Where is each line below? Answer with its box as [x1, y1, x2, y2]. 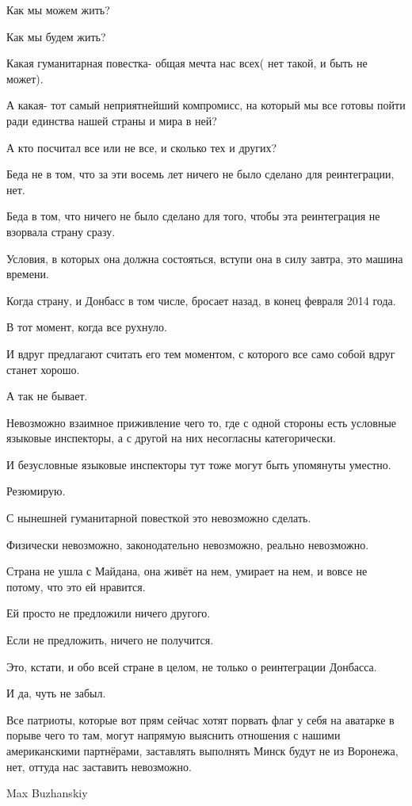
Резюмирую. [6, 483, 66, 499]
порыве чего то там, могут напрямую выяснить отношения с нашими [6, 727, 341, 743]
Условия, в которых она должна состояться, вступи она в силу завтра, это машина [6, 250, 403, 266]
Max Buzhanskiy [6, 785, 88, 801]
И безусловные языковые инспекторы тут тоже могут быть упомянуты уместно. [6, 456, 391, 472]
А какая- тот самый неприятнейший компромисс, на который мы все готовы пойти [6, 97, 406, 113]
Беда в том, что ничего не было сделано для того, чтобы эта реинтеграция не [6, 208, 380, 224]
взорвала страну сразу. [6, 223, 116, 239]
